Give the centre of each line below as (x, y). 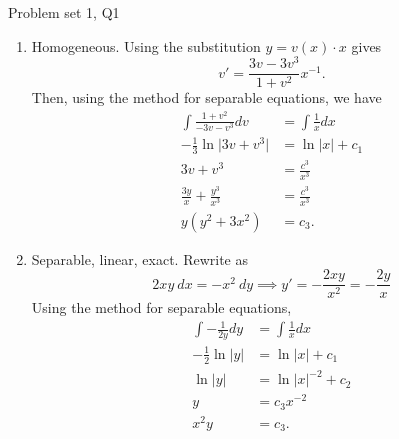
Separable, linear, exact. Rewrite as (140, 258)
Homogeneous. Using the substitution (146, 45)
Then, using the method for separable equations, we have (206, 97)
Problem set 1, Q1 (64, 12)
